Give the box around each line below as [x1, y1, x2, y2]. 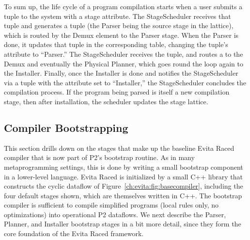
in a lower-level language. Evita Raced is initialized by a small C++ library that [4, 171, 243, 181]
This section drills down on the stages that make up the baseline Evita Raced [4, 143, 234, 153]
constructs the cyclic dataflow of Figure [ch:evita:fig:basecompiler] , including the [4, 181, 243, 191]
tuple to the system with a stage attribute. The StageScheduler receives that [4, 11, 231, 21]
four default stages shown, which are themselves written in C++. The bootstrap [4, 190, 242, 200]
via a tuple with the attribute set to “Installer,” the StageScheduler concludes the [4, 77, 247, 87]
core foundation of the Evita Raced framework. [4, 228, 144, 239]
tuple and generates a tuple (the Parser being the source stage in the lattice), [4, 20, 234, 31]
